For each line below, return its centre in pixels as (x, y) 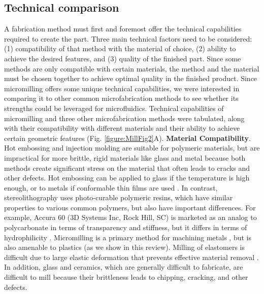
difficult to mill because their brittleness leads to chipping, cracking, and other (126, 277)
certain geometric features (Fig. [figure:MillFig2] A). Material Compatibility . (127, 138)
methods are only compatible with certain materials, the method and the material (132, 68)
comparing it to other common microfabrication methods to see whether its (121, 98)
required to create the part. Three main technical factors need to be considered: (128, 38)
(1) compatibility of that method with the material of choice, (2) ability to (120, 48)
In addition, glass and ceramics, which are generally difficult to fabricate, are (124, 267)
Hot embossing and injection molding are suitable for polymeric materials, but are (132, 148)
